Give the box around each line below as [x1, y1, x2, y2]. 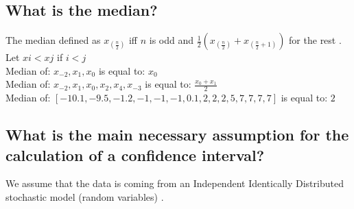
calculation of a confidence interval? [5, 144, 265, 165]
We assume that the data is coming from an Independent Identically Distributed [5, 176, 344, 190]
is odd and [149, 33, 194, 47]
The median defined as [5, 33, 101, 47]
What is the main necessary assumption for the [5, 124, 349, 145]
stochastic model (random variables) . [5, 190, 164, 204]
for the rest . [289, 33, 342, 47]
